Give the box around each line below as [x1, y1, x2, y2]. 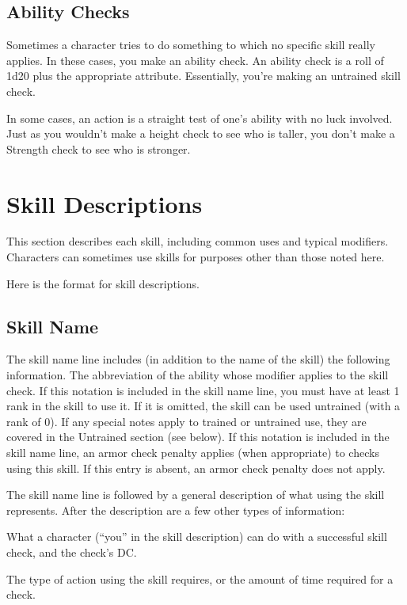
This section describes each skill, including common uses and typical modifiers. [6, 233, 389, 249]
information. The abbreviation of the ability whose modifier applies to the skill [6, 367, 389, 383]
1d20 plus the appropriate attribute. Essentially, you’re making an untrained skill [6, 67, 401, 84]
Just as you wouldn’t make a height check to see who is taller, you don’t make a [6, 125, 395, 142]
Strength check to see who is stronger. [6, 140, 191, 157]
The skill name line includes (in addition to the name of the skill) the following [6, 351, 390, 367]
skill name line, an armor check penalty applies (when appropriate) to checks [6, 444, 379, 461]
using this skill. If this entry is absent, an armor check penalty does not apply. [6, 459, 386, 476]
